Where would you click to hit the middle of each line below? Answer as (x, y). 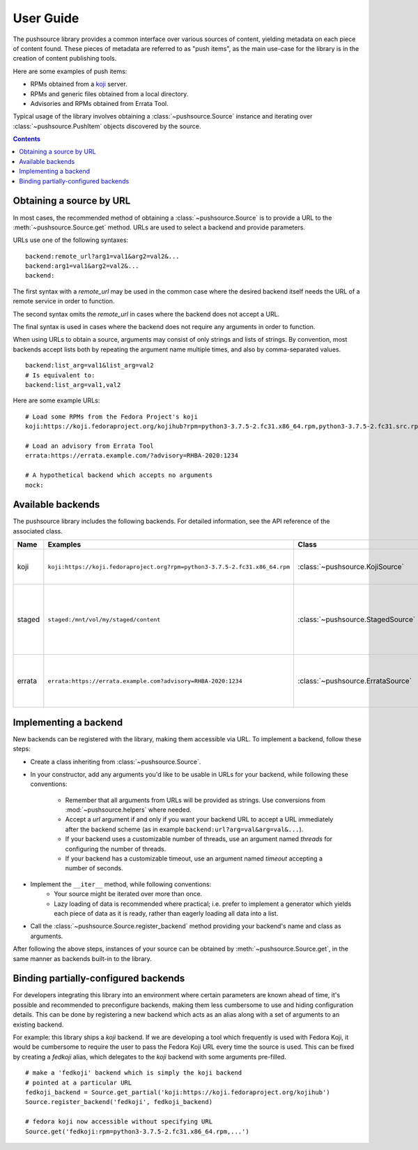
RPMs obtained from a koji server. (79, 84)
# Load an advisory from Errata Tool (90, 446)
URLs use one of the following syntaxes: (71, 240)
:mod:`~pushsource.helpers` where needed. (128, 810)
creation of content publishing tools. (65, 59)
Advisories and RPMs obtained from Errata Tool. (99, 103)
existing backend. (38, 1024)
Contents (27, 139)
